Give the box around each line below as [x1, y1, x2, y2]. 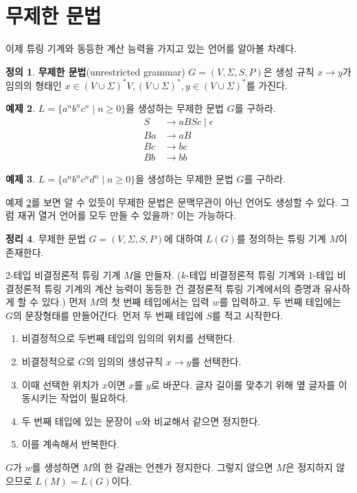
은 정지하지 [285, 460, 333, 474]
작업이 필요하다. [60, 391, 128, 405]
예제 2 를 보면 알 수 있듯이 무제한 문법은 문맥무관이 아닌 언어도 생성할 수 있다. [5, 194, 338, 209]
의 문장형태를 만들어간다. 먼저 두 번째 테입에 [13, 308, 203, 322]
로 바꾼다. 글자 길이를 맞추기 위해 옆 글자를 [150, 377, 336, 391]
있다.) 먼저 [41, 295, 87, 309]
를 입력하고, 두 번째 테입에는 [219, 295, 341, 309]
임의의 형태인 [5, 78, 62, 92]
